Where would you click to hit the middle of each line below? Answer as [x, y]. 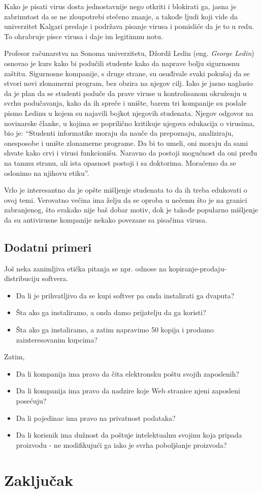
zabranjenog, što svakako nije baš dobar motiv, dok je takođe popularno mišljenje [131, 210]
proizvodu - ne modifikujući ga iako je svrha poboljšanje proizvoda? [121, 444]
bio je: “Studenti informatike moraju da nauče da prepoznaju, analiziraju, [119, 133]
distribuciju [22, 278]
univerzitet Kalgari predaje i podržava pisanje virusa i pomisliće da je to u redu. [129, 26]
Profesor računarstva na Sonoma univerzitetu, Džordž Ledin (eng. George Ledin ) [129, 53]
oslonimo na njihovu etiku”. [47, 173]
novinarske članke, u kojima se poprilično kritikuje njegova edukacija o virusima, [129, 123]
